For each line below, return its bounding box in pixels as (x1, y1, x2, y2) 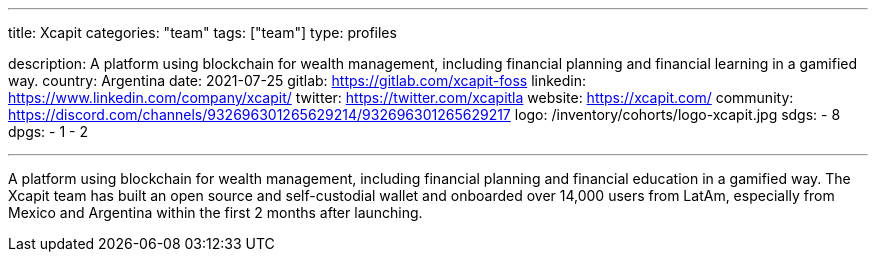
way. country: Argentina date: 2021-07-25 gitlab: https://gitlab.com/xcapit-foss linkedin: (8, 72, 587, 89)
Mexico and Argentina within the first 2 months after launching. (8, 204, 423, 221)
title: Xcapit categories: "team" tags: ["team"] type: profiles (8, 24, 397, 41)
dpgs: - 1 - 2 (8, 123, 89, 140)
